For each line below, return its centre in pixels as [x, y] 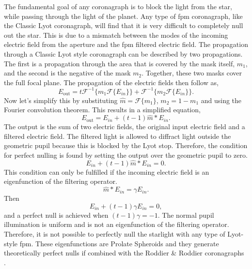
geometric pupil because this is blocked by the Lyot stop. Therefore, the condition [126, 145]
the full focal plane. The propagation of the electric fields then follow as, [111, 82]
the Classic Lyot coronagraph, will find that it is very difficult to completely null [124, 25]
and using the [221, 100]
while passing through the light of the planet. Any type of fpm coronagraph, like [123, 16]
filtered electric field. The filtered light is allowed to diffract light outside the [118, 136]
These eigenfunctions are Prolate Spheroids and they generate [127, 243]
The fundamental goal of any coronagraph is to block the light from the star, [118, 6]
